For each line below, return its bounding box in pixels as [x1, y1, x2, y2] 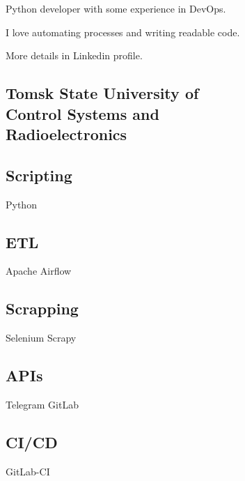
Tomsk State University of [6, 82, 199, 104]
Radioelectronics [6, 123, 127, 144]
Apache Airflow [6, 264, 72, 278]
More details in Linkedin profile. [6, 48, 143, 63]
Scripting [6, 164, 72, 185]
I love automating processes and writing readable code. [6, 24, 240, 39]
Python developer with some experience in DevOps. [6, 1, 226, 15]
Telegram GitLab [6, 397, 79, 411]
